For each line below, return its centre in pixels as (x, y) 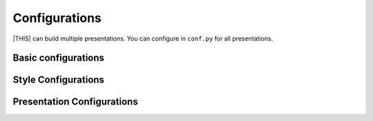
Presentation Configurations (75, 102)
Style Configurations (59, 80)
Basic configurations (59, 58)
